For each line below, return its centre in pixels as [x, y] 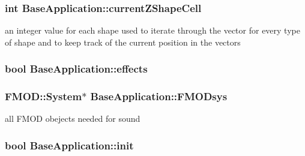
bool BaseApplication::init [69, 145]
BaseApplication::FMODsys [159, 96]
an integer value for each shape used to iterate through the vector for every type [152, 30]
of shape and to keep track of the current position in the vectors [123, 42]
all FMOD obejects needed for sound [73, 118]
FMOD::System [44, 96]
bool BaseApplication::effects [76, 69]
